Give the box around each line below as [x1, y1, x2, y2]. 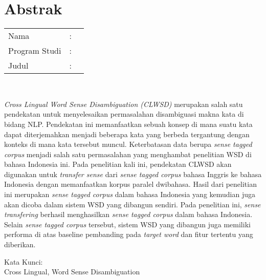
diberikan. [4, 239, 36, 250]
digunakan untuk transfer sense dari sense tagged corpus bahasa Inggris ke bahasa [4, 168, 262, 179]
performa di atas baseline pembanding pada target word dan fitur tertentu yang [4, 229, 253, 240]
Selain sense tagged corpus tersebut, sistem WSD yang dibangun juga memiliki [4, 219, 251, 229]
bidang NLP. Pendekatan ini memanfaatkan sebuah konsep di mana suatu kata [4, 118, 253, 129]
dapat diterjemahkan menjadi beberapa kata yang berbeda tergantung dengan [4, 128, 250, 139]
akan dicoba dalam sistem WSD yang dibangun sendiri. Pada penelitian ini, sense [4, 199, 261, 209]
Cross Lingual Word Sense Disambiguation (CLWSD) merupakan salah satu [4, 98, 243, 109]
